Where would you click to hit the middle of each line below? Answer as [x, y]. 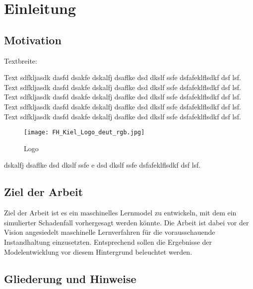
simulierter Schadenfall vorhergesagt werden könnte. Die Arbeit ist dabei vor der [126, 222]
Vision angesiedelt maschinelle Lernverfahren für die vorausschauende [110, 232]
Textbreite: [21, 60]
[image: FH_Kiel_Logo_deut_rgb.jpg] [84, 133]
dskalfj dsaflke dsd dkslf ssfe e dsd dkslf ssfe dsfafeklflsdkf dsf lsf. [102, 165]
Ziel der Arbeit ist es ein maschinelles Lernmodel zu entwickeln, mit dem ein [120, 213]
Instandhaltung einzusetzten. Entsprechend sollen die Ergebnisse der [108, 241]
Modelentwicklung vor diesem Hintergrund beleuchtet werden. [98, 251]
